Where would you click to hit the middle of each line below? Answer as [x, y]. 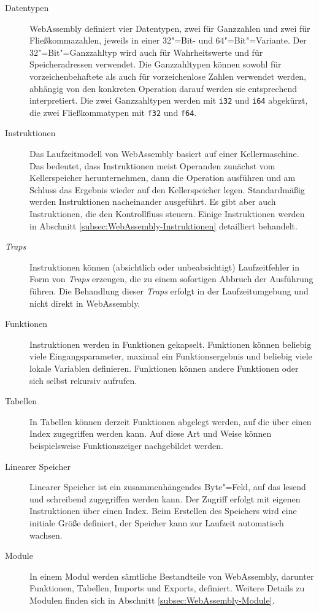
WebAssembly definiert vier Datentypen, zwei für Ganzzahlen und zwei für [170, 28]
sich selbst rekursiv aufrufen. [83, 380]
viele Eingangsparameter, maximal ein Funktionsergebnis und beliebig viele [171, 356]
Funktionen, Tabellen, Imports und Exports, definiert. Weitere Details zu [167, 588]
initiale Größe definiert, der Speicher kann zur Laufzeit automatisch [157, 522]
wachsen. [46, 535]
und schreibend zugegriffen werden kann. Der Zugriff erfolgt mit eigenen [165, 498]
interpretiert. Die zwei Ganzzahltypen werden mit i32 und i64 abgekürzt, [169, 100]
